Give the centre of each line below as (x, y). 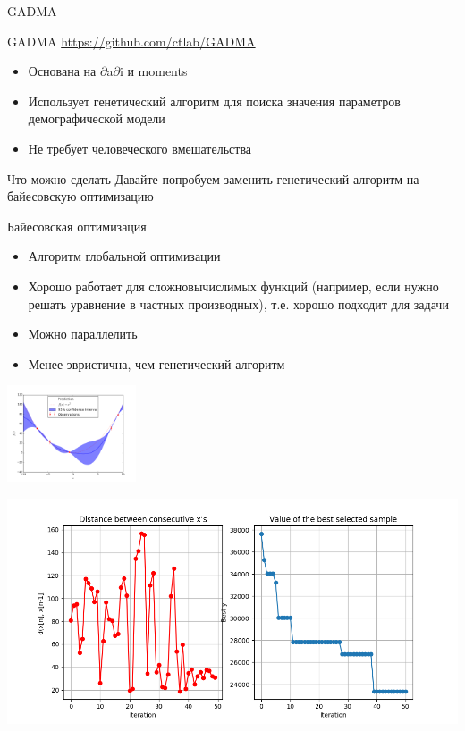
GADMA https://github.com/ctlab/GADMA (131, 41)
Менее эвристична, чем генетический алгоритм (156, 363)
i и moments (153, 71)
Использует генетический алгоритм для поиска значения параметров (214, 101)
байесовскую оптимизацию (80, 196)
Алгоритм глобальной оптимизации (124, 256)
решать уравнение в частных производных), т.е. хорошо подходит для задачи (238, 303)
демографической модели (97, 118)
